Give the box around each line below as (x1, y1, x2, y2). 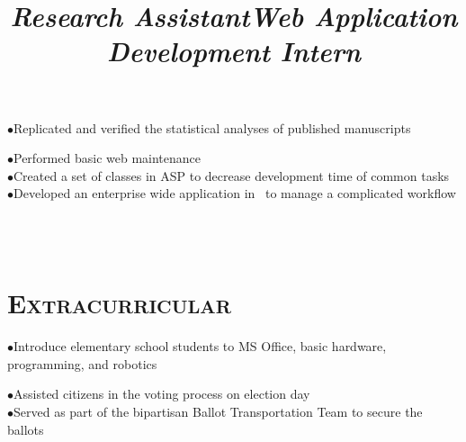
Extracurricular (7, 284, 231, 321)
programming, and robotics (7, 354, 157, 373)
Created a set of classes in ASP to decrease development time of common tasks (13, 166, 450, 185)
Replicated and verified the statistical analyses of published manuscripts (13, 118, 411, 137)
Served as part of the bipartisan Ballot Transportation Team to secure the (13, 402, 423, 421)
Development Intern (107, 32, 361, 70)
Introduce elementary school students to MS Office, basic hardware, (13, 337, 387, 356)
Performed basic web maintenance (13, 149, 201, 167)
